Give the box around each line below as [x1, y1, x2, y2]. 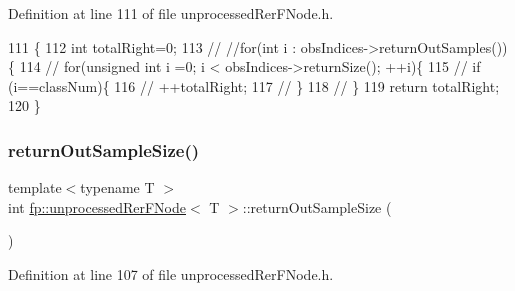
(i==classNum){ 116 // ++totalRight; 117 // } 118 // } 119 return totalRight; [8, 75, 500, 96]
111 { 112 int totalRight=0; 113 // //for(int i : [8, 36, 297, 57]
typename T [80, 177, 155, 198]
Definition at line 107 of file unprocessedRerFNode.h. [8, 263, 334, 284]
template [8, 177, 62, 198]
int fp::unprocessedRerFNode [8, 196, 186, 217]
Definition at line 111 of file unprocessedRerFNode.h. [8, 3, 334, 23]
